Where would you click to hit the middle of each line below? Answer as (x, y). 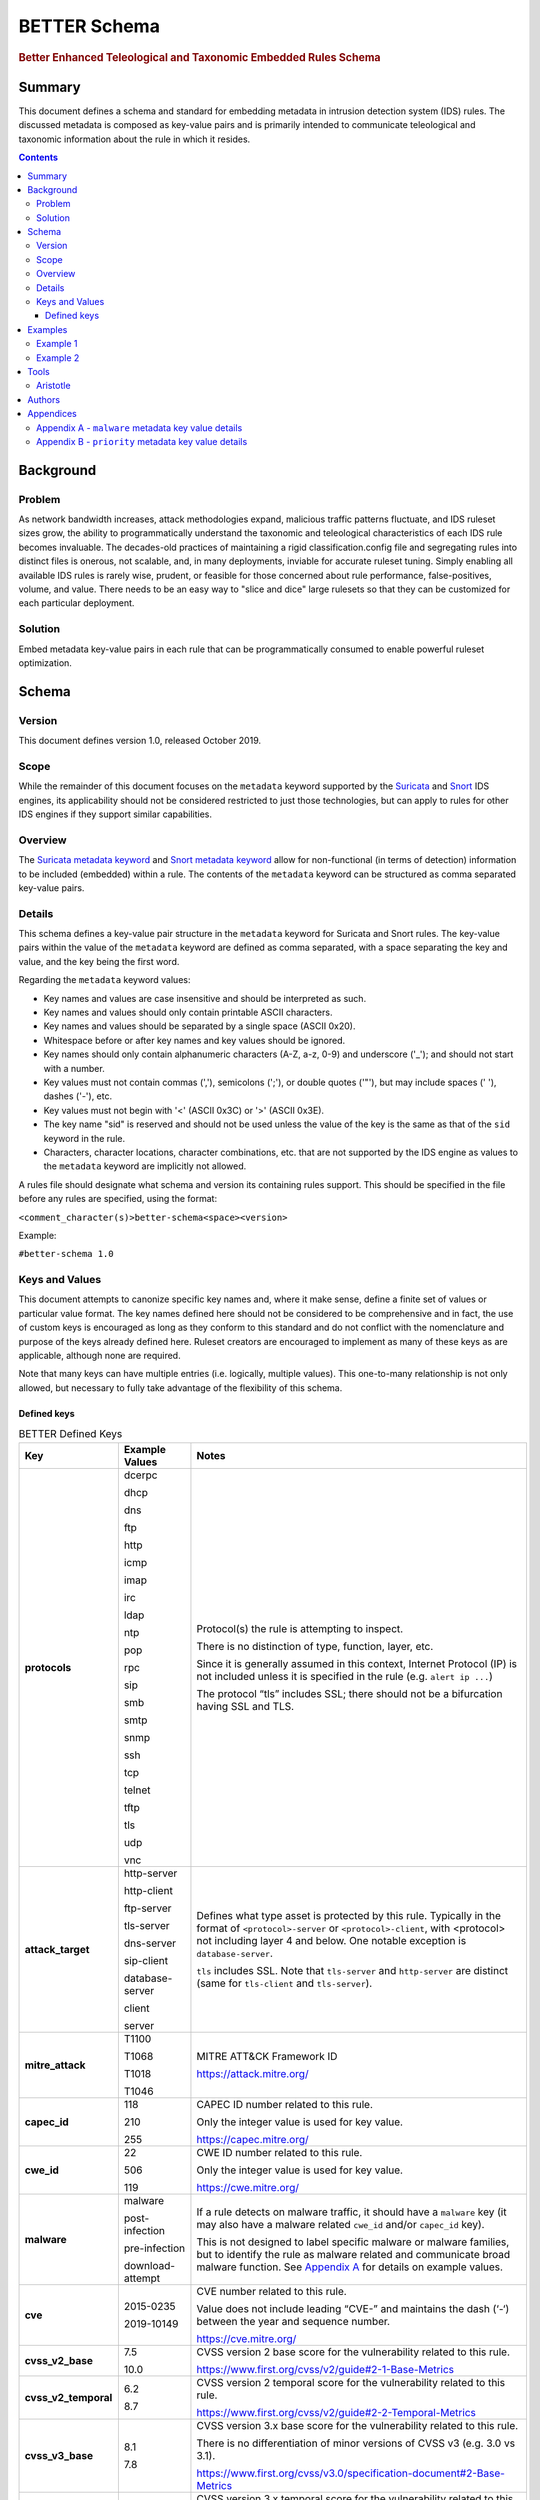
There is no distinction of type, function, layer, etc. (315, 1646)
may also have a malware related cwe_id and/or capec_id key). (340, 2224)
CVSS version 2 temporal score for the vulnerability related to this (350, 2382)
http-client (148, 1890)
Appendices (52, 414)
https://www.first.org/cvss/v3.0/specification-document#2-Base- (350, 2473)
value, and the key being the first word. (99, 961)
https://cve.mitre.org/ (246, 2338)
